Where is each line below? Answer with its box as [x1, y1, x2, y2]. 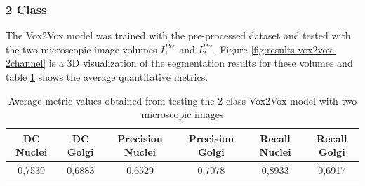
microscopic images [141, 107, 224, 121]
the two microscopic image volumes [6, 41, 157, 56]
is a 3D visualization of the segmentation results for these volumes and [48, 55, 353, 70]
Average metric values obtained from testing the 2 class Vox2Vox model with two [8, 93, 357, 107]
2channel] [6, 55, 46, 70]
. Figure [213, 41, 248, 56]
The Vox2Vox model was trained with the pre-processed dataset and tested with [6, 28, 351, 43]
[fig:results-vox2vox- [251, 41, 336, 56]
